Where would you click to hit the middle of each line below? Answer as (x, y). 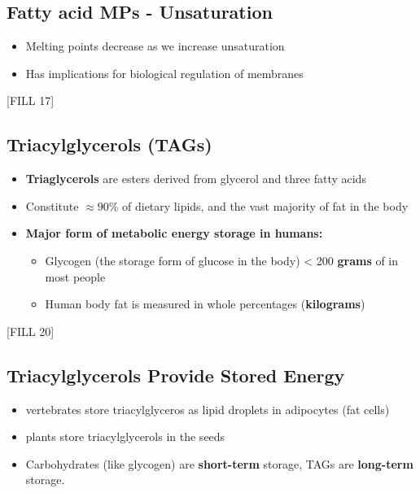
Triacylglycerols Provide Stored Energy (176, 375)
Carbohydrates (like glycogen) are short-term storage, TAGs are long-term (219, 463)
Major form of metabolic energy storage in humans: (174, 233)
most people (75, 276)
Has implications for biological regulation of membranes (164, 73)
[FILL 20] (31, 331)
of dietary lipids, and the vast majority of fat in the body (265, 205)
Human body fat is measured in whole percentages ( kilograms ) (205, 304)
